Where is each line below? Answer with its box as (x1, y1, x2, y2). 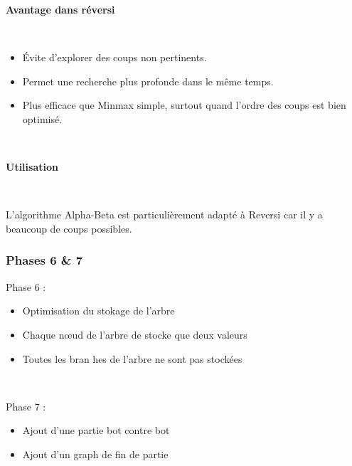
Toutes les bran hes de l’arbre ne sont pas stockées (22, 351, 242, 366)
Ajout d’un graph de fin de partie (22, 446, 169, 461)
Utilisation (6, 159, 58, 174)
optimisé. (22, 111, 63, 126)
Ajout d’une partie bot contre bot (22, 423, 170, 438)
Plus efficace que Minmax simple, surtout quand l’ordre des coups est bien (22, 97, 346, 112)
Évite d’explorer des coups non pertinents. (22, 50, 207, 65)
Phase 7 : (6, 398, 46, 413)
